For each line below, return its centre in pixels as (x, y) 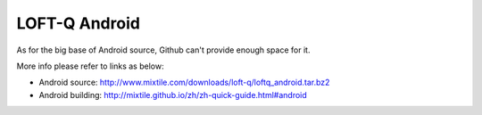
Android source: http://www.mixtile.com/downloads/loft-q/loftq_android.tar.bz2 (184, 82)
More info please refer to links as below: (90, 66)
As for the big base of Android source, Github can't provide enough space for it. (163, 50)
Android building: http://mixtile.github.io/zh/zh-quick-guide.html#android (173, 94)
